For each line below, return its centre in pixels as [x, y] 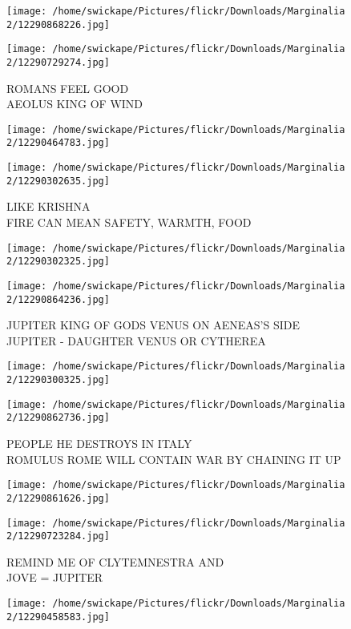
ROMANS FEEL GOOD [68, 88]
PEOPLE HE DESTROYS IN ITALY [99, 444]
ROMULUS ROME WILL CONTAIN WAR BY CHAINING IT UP [174, 459]
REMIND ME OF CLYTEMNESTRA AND [115, 561]
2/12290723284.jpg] [58, 536]
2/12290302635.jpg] [58, 181]
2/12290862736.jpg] [58, 418]
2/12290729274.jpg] [58, 62]
